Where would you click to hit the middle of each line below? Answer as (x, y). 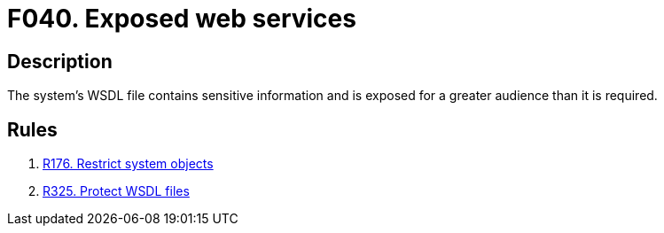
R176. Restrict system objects (128, 164)
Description (60, 61)
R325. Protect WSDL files (116, 191)
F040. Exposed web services (182, 19)
